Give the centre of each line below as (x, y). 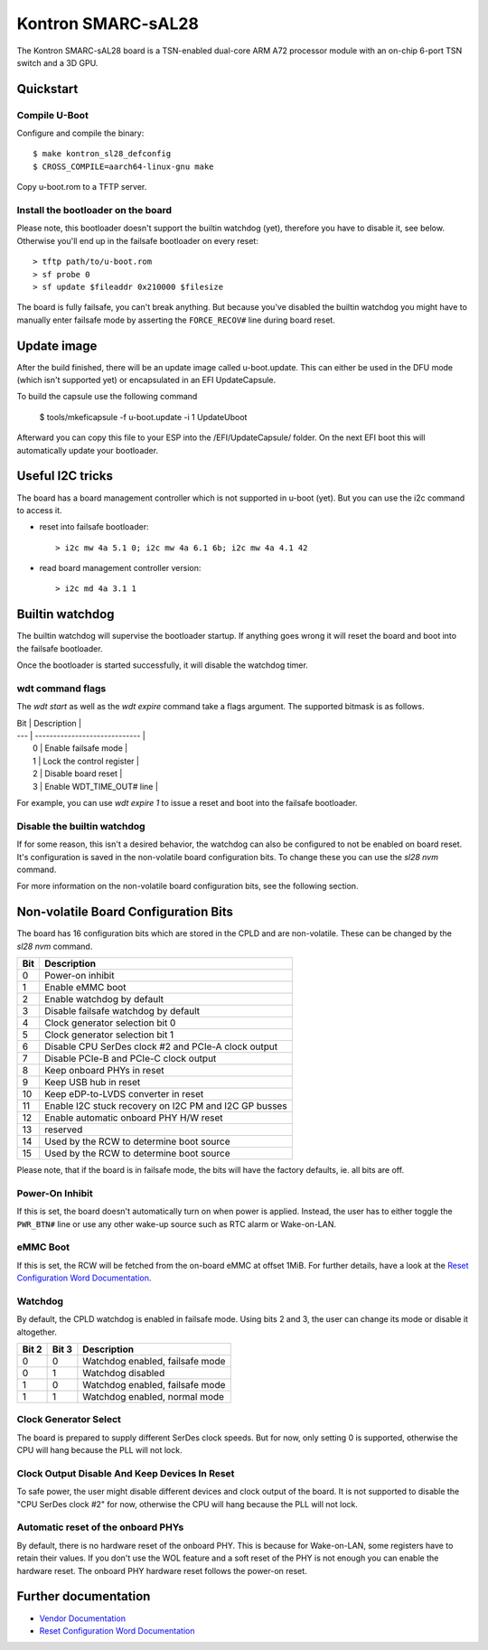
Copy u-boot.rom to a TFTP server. (82, 187)
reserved (63, 1130)
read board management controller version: (120, 568)
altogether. (37, 1332)
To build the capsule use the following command (107, 397)
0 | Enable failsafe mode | (80, 748)
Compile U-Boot (53, 115)
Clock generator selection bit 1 (109, 1035)
